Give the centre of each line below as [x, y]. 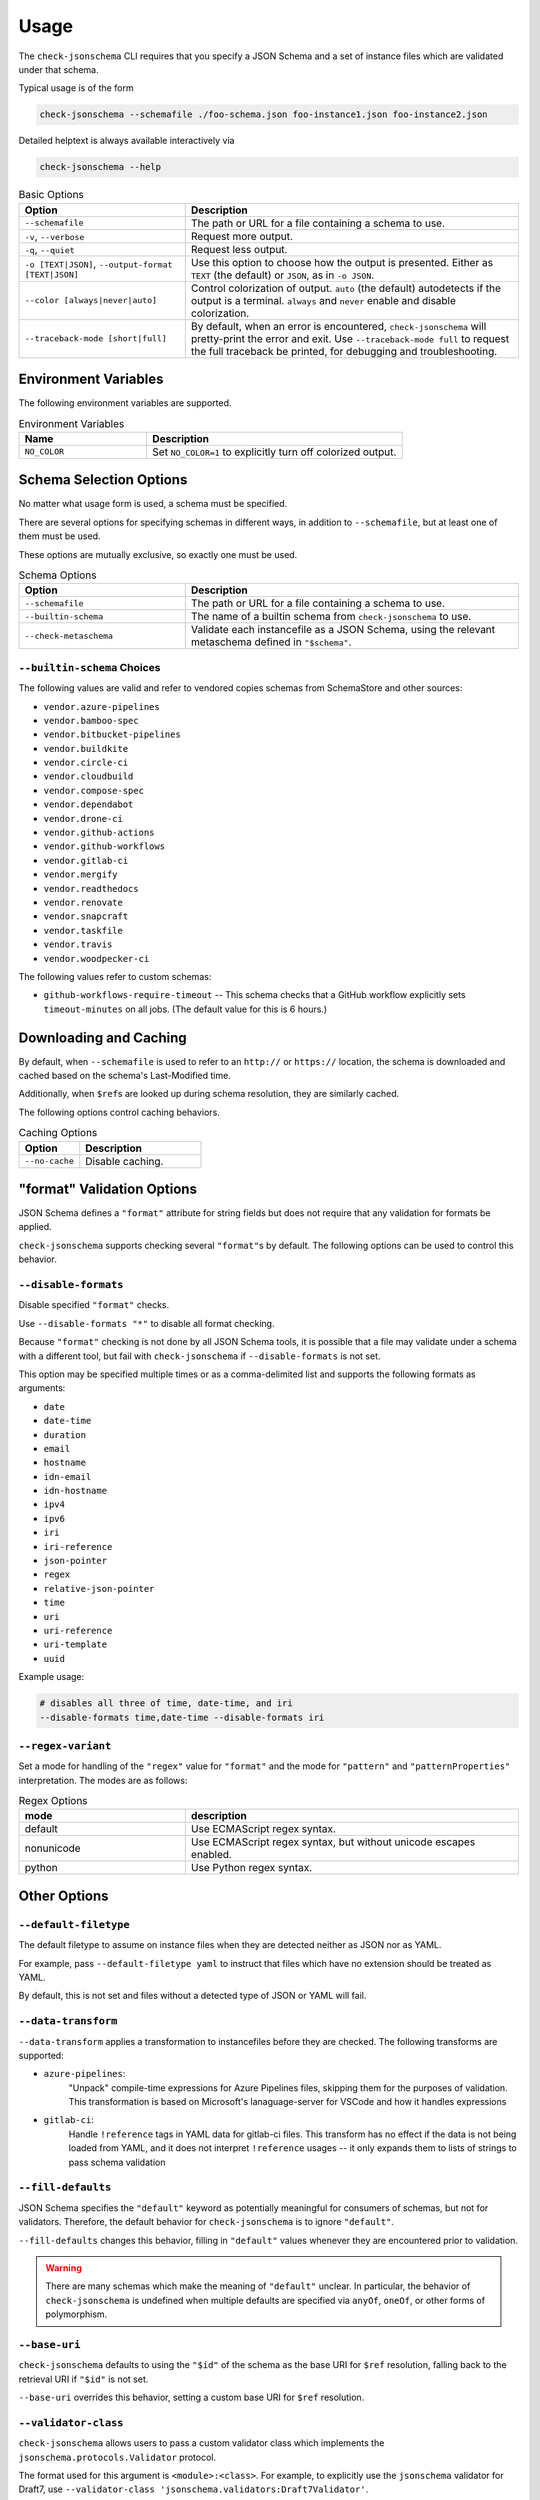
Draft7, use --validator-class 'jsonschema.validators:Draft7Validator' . [193, 2489]
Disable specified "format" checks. [94, 1305]
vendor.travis [78, 944]
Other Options [63, 1895]
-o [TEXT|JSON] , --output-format [98, 264]
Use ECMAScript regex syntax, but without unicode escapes [333, 1842]
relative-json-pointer [99, 1588]
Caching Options [58, 1133]
